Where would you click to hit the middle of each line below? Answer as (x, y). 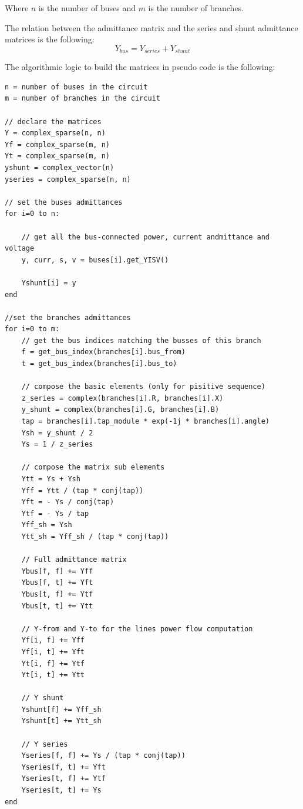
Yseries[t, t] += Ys (61, 790)
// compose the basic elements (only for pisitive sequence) (143, 387)
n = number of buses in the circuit (76, 87)
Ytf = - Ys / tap (55, 513)
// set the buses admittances (64, 202)
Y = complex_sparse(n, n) (55, 133)
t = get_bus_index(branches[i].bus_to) (99, 364)
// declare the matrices (53, 121)
